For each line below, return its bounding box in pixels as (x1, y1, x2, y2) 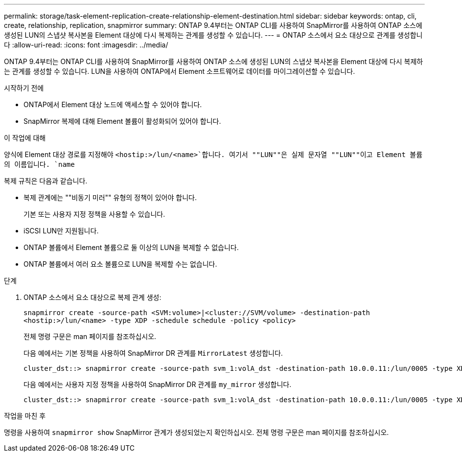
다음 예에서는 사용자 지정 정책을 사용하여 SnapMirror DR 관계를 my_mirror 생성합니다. (23, 380, 292, 388)
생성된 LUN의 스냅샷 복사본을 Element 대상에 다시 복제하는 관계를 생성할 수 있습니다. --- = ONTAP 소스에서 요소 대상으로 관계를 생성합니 (4, 31, 423, 39)
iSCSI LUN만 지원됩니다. (23, 227, 99, 235)
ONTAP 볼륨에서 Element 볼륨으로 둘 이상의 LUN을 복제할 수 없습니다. (23, 243, 239, 251)
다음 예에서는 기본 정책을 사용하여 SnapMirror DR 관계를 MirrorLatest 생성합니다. (23, 349, 283, 357)
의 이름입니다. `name (4, 160, 75, 168)
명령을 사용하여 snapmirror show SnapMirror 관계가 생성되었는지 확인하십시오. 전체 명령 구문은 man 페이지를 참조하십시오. (4, 428, 389, 436)
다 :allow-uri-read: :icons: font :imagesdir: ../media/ (4, 41, 168, 49)
